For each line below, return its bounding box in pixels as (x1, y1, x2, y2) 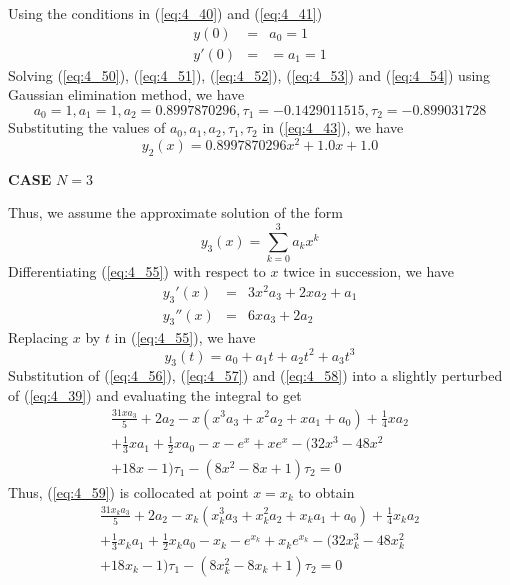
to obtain (298, 481, 355, 502)
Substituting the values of (8, 117, 166, 138)
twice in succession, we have (283, 261, 455, 282)
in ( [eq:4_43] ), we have (262, 117, 404, 138)
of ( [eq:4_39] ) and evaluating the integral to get (8, 384, 302, 405)
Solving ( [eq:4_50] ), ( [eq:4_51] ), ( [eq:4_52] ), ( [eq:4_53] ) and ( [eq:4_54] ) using (8, 64, 491, 85)
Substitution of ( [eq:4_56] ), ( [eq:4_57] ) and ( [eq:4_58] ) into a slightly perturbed (8, 365, 503, 386)
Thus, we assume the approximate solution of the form (8, 202, 343, 223)
